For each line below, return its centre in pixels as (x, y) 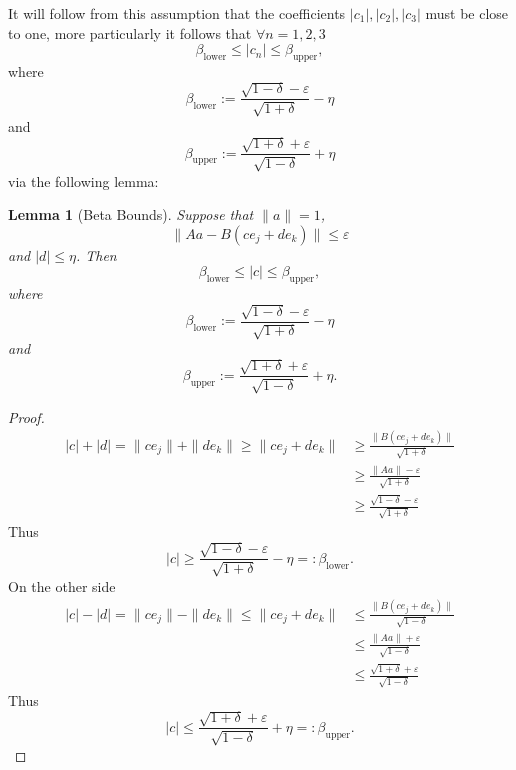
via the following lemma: (83, 180)
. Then (96, 254)
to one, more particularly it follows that (130, 32)
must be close (467, 13)
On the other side (62, 585)
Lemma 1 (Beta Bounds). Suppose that (131, 214)
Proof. (26, 416)
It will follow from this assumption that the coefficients (177, 13)
